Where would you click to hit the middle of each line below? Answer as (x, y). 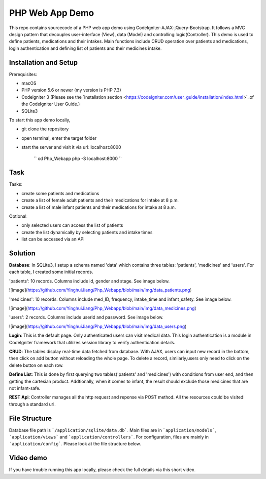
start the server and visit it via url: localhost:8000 (71, 147)
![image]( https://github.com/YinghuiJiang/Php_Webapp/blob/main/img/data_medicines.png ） (104, 308)
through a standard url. (33, 404)
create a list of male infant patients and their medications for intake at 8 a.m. (99, 207)
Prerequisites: (23, 74)
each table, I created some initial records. (51, 272)
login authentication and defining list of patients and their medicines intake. (85, 48)
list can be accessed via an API (53, 239)
